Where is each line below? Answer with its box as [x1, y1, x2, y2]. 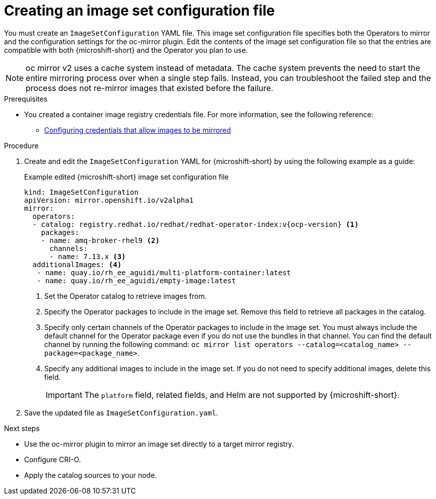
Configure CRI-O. [24, 455, 81, 464]
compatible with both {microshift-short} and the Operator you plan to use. [4, 45, 248, 54]
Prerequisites [4, 94, 48, 103]
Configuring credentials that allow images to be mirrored [44, 125, 231, 134]
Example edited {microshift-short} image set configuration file [24, 172, 229, 181]
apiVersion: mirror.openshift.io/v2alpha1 [24, 196, 194, 204]
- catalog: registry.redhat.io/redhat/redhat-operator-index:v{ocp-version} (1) [32, 220, 359, 228]
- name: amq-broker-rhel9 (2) [41, 236, 160, 244]
